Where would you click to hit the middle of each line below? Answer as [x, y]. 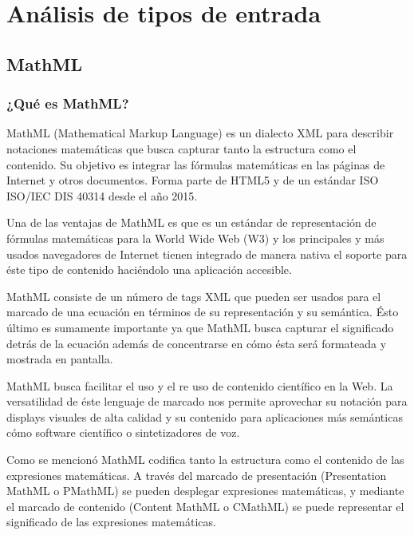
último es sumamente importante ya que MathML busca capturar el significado [200, 327]
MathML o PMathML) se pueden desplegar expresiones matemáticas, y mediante [205, 491]
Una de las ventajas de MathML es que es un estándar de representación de [191, 222]
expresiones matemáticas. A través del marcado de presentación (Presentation [197, 475]
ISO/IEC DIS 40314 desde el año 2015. [102, 195]
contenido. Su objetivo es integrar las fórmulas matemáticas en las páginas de [196, 164]
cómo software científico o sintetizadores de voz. [123, 432]
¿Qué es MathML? [68, 103]
